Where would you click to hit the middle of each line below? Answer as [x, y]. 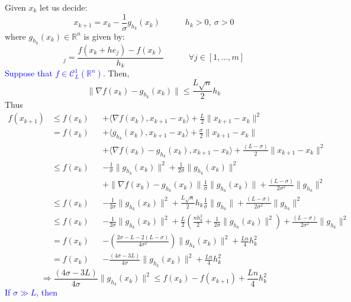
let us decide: [64, 7]
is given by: [104, 36]
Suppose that [29, 73]
